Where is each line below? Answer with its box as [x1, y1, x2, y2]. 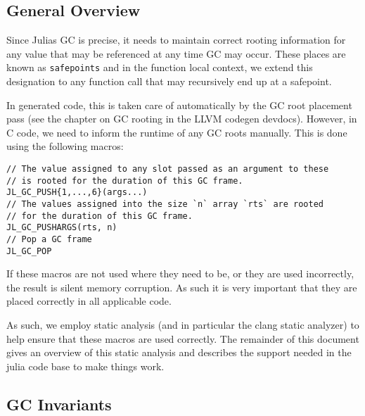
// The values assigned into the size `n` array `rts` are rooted [6, 198, 324, 209]
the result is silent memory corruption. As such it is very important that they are [6, 279, 357, 294]
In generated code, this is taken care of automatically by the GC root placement [6, 97, 352, 112]
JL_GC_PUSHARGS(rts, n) [6, 222, 117, 233]
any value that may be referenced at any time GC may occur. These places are [6, 46, 346, 61]
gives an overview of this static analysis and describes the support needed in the [6, 345, 352, 360]
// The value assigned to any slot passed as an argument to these [6, 164, 329, 175]
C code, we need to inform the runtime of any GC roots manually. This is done [6, 125, 347, 139]
